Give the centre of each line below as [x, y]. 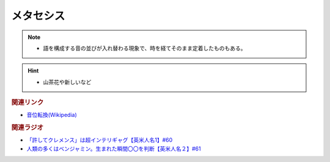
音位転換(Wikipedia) [52, 115]
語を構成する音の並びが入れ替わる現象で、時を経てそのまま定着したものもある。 [145, 48]
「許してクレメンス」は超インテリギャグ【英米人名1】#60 [100, 140]
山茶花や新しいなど [67, 82]
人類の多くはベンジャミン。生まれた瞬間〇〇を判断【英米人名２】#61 [114, 149]
